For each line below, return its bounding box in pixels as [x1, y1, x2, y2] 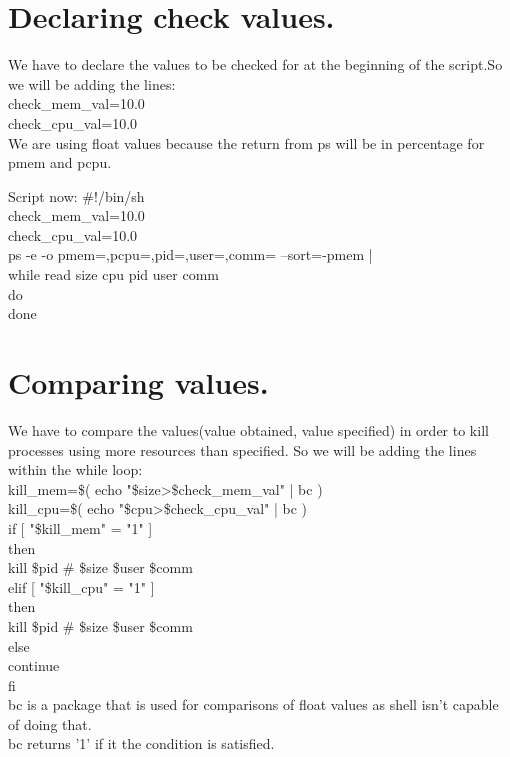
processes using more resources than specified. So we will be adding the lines [8, 439, 477, 460]
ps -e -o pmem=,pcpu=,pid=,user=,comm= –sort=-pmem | [8, 244, 373, 265]
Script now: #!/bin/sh [8, 185, 145, 206]
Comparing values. [8, 362, 269, 403]
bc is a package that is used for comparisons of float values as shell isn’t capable [8, 694, 499, 715]
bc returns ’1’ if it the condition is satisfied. [8, 733, 275, 754]
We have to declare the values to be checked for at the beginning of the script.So [8, 54, 503, 75]
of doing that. [8, 713, 92, 734]
